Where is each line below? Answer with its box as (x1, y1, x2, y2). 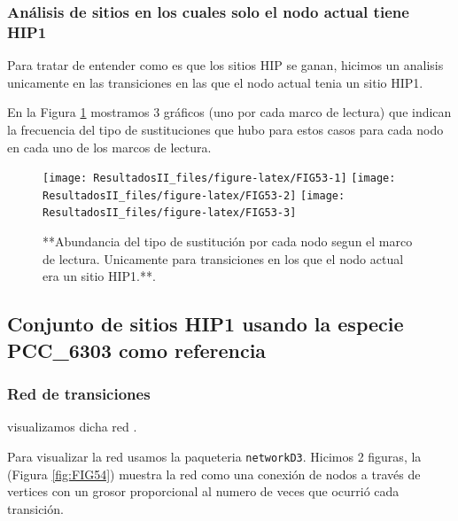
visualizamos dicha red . (7, 417, 137, 436)
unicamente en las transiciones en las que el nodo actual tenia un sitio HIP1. (7, 73, 423, 91)
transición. (7, 499, 64, 517)
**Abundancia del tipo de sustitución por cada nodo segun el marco (43, 232, 413, 251)
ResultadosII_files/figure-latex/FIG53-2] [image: (43, 189, 345, 202)
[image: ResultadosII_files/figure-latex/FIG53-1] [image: (43, 172, 396, 185)
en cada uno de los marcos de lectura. (7, 137, 212, 156)
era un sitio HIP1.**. (43, 267, 156, 285)
